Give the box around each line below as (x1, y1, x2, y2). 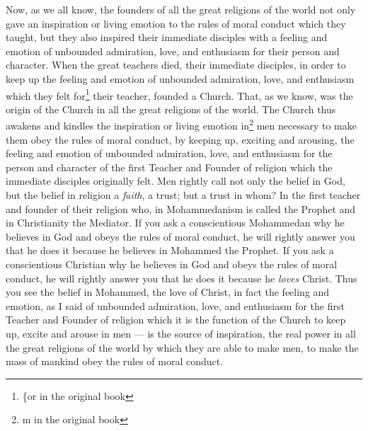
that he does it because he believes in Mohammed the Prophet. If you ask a (6, 243, 334, 258)
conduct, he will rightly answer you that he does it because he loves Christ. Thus (6, 270, 357, 285)
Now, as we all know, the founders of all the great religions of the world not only (6, 2, 356, 16)
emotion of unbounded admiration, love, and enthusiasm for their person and (6, 43, 340, 58)
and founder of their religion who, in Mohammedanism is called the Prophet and (6, 201, 356, 216)
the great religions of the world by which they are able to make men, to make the (6, 340, 359, 355)
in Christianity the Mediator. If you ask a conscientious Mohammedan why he (6, 215, 345, 230)
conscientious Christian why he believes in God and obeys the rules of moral (6, 257, 338, 271)
